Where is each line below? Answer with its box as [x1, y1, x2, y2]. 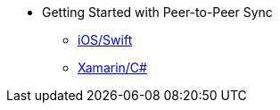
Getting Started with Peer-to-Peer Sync [42, 4, 273, 20]
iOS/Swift [78, 32, 133, 47]
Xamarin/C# [78, 60, 147, 75]
